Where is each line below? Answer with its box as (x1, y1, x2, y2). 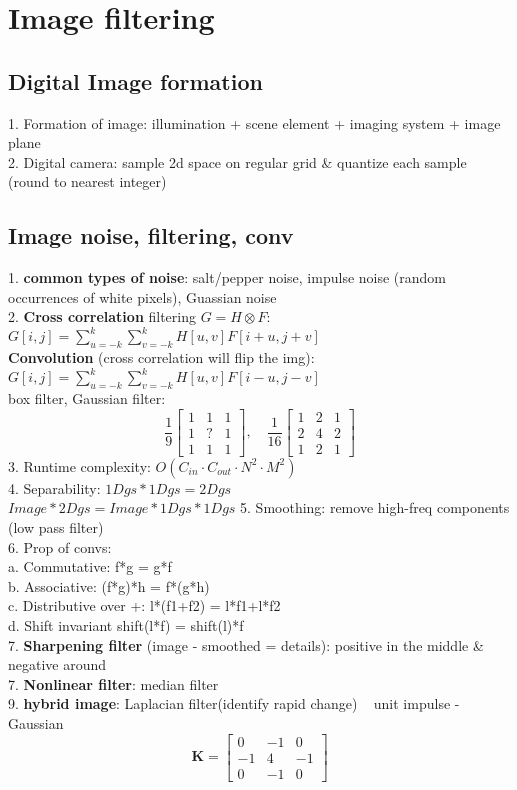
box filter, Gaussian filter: (8, 388, 166, 409)
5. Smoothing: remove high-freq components (240, 497, 510, 518)
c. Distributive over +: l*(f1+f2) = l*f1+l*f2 (8, 595, 281, 616)
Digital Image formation (8, 65, 263, 96)
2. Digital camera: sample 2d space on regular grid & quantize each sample (8, 151, 467, 172)
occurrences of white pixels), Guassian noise (8, 286, 277, 307)
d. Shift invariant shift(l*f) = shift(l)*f (8, 614, 244, 635)
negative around (8, 654, 107, 675)
